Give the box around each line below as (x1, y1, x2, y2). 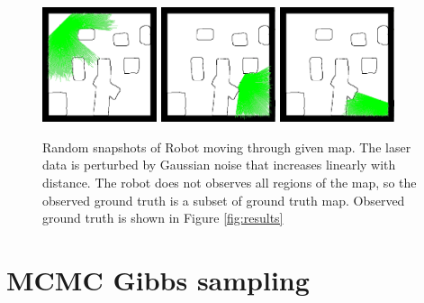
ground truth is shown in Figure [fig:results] (42, 208, 284, 227)
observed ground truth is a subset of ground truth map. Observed (42, 190, 405, 209)
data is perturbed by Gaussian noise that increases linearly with (42, 155, 396, 174)
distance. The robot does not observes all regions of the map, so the (42, 172, 417, 191)
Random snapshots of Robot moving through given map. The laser (42, 137, 411, 156)
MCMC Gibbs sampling (6, 261, 310, 298)
